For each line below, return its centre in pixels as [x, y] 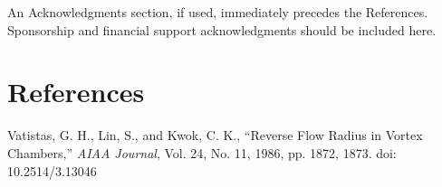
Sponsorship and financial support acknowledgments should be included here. [222, 29]
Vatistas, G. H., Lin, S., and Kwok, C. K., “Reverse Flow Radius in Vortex [215, 135]
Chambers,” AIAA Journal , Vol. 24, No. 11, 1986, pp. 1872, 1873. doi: [202, 152]
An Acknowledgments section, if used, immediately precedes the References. [218, 12]
